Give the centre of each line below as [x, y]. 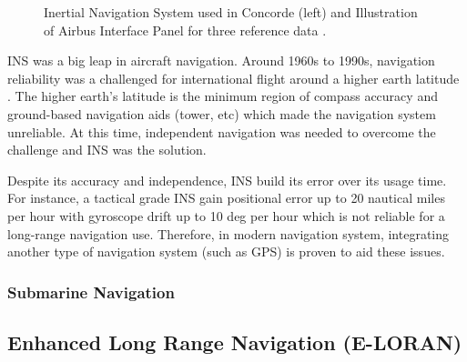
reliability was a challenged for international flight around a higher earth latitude [233, 78]
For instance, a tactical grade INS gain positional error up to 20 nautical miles [226, 198]
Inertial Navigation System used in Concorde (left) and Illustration [231, 12]
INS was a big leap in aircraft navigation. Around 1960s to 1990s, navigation [221, 60]
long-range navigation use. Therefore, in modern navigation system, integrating [228, 233]
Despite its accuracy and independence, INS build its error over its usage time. [227, 180]
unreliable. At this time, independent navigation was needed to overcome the [222, 131]
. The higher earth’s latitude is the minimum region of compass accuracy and [223, 96]
